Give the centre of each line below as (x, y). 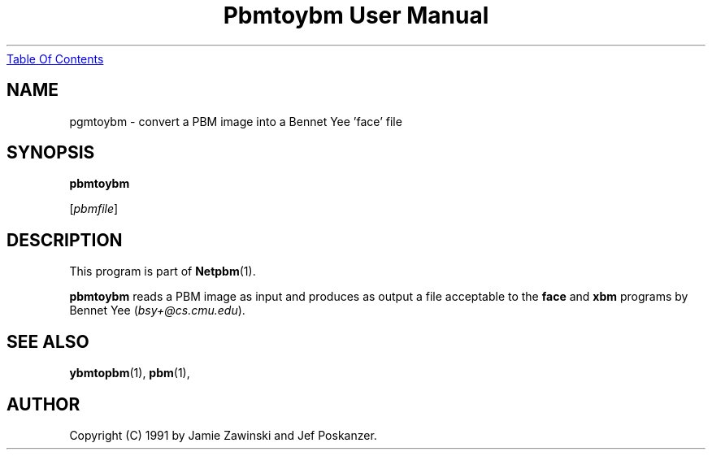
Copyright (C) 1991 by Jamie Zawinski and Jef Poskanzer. (223, 435)
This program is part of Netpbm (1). (163, 271)
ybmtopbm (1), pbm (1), (130, 373)
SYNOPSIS (51, 153)
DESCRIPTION (65, 240)
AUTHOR (43, 404)
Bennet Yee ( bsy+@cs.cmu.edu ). (157, 311)
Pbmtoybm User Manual (356, 15)
